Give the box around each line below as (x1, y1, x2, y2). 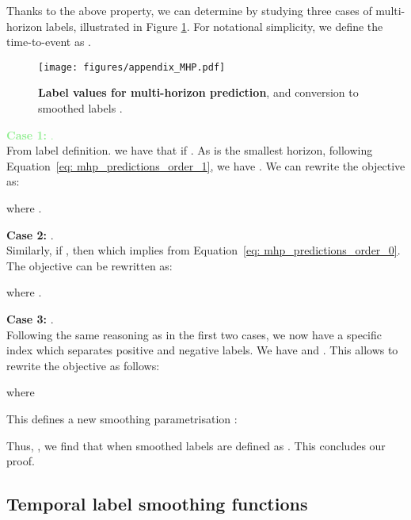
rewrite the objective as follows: (6, 357, 160, 373)
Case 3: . (6, 310, 54, 327)
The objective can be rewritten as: (6, 257, 173, 273)
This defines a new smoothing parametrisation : (6, 410, 238, 426)
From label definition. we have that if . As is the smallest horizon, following (6, 142, 373, 159)
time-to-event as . (6, 33, 91, 50)
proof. (6, 453, 35, 469)
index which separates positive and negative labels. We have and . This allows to (6, 342, 398, 358)
